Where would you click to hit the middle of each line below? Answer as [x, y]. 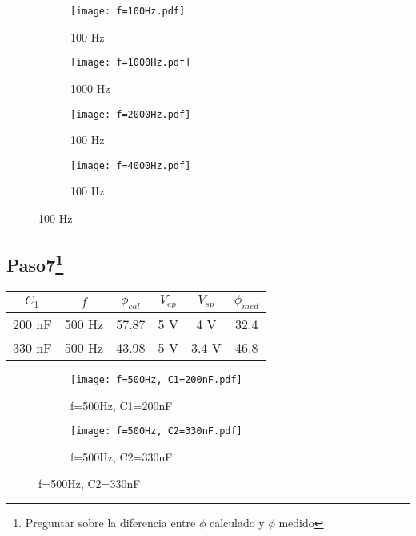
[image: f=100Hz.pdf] [128, 11]
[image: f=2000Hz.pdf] [131, 114]
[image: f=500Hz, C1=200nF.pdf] [156, 379]
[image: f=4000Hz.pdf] [131, 165]
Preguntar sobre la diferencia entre [110, 523]
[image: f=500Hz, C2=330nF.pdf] [156, 431]
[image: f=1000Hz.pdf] [131, 63]
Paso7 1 [35, 262]
